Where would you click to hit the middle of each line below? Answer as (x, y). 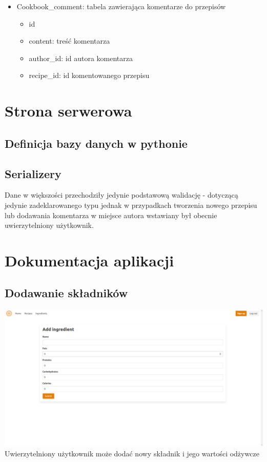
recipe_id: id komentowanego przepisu (89, 75)
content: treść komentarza (69, 41)
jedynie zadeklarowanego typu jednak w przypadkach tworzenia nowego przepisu (131, 205)
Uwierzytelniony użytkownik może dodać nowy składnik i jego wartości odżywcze (132, 453)
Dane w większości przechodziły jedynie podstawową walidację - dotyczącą (121, 195)
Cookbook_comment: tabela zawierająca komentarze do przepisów (121, 6)
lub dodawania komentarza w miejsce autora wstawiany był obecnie (111, 215)
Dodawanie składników (66, 293)
